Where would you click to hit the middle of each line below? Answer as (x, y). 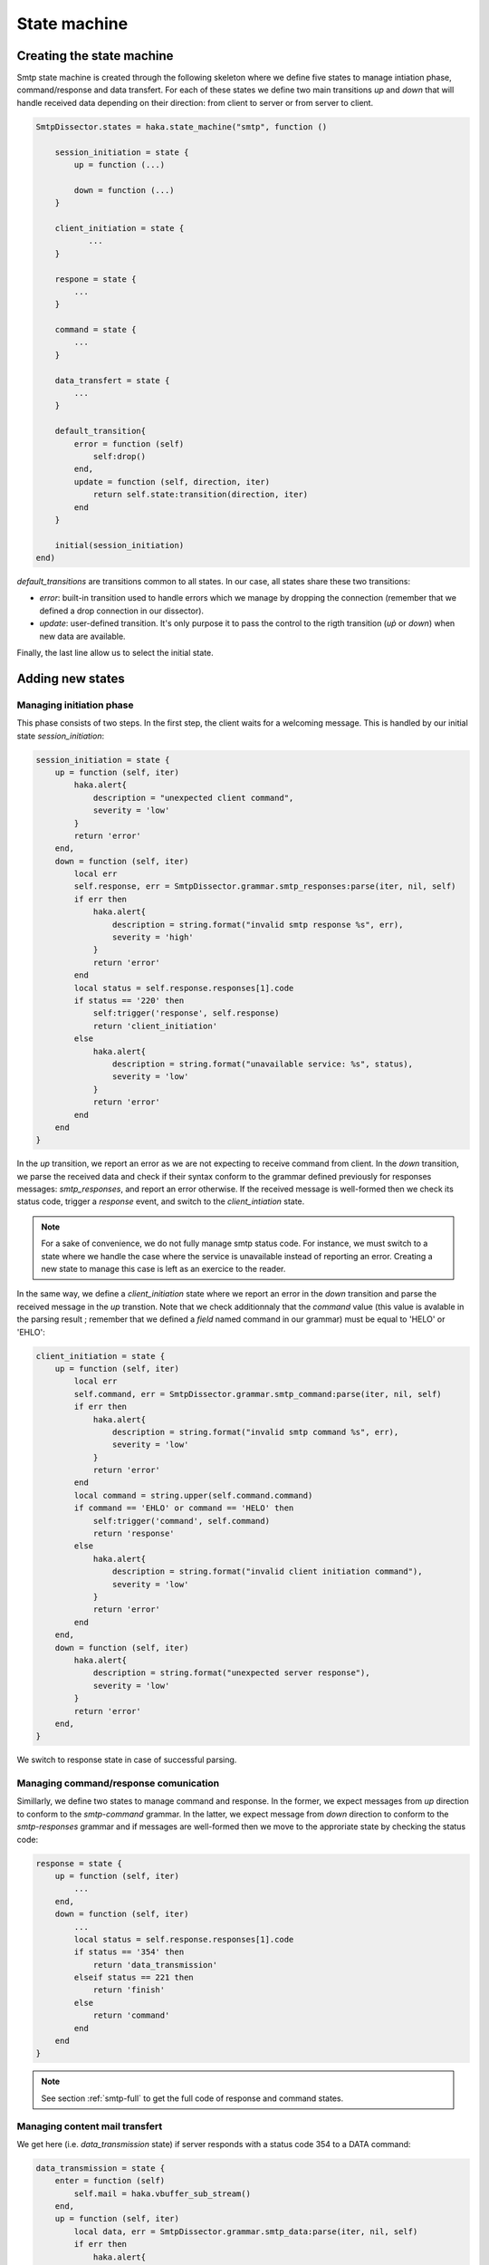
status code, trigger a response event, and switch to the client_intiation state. (161, 1201)
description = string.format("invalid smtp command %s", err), (255, 1432)
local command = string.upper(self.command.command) (193, 1495)
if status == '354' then (129, 1952)
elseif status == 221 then (134, 1978)
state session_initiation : (60, 736)
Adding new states (71, 678)
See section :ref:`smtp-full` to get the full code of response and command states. (192, 2098)
